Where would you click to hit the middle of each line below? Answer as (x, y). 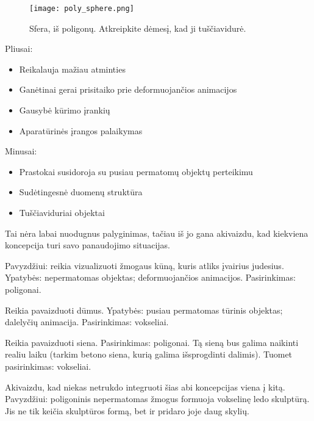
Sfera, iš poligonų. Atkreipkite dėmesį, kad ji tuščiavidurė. (138, 28)
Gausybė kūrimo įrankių (65, 110)
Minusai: (21, 151)
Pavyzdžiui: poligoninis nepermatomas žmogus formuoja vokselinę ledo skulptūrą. (157, 399)
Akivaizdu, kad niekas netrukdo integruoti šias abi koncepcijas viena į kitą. (145, 387)
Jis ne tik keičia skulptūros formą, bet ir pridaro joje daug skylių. (127, 410)
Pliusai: (19, 49)
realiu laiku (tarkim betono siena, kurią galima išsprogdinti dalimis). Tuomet (149, 354)
